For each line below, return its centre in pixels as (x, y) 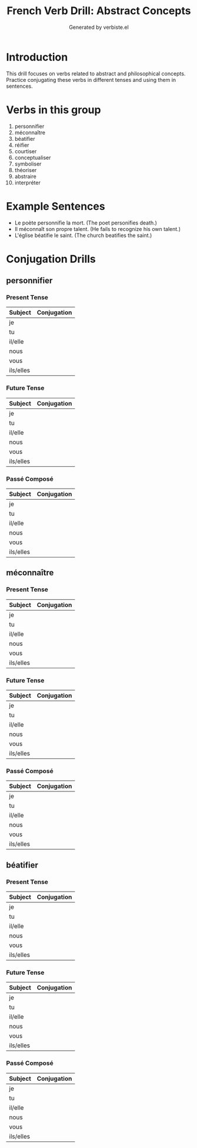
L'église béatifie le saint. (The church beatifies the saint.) (83, 235)
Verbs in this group (54, 110)
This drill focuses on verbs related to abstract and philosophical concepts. (96, 73)
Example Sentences (56, 206)
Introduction (37, 57)
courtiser (26, 151)
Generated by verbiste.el (99, 27)
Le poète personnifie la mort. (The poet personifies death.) (86, 223)
